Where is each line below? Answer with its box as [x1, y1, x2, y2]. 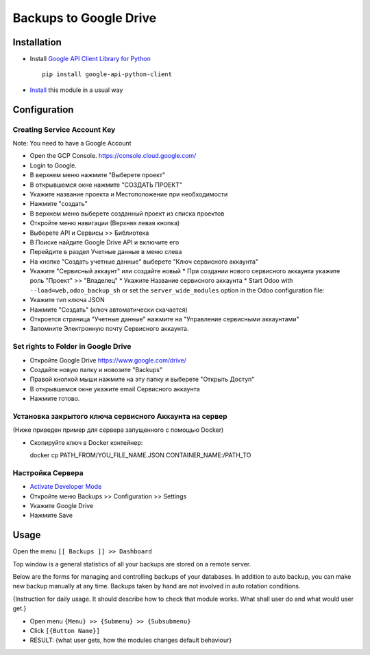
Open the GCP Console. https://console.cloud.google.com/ [29, 152, 197, 160]
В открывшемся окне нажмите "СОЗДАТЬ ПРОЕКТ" [29, 181, 183, 189]
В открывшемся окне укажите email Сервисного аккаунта [29, 384, 200, 393]
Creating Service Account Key [12, 124, 116, 134]
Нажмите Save [29, 512, 73, 520]
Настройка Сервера [12, 468, 84, 477]
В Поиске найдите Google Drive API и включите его [29, 238, 180, 246]
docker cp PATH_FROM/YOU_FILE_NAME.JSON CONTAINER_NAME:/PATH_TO [29, 451, 251, 459]
